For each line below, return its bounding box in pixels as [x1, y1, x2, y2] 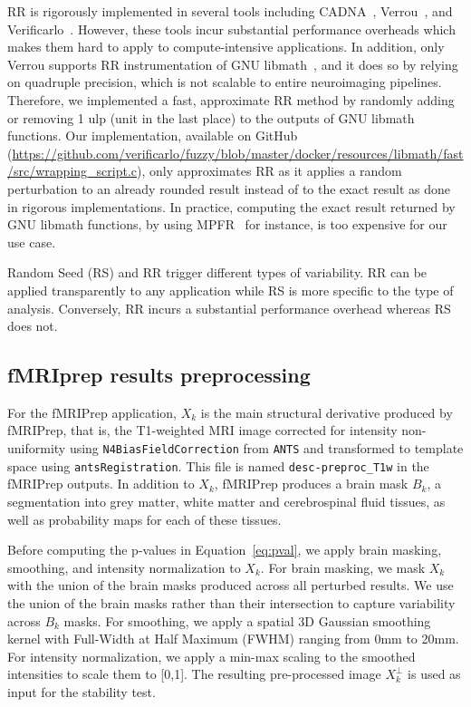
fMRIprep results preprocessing [7, 361, 311, 389]
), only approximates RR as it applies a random [137, 161, 402, 180]
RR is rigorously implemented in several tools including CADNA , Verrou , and [7, 2, 453, 20]
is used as [408, 664, 461, 683]
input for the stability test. [7, 682, 156, 701]
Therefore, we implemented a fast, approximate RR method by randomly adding [7, 90, 455, 109]
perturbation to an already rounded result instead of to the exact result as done [7, 179, 451, 198]
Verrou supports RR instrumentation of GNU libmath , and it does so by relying [7, 54, 458, 73]
